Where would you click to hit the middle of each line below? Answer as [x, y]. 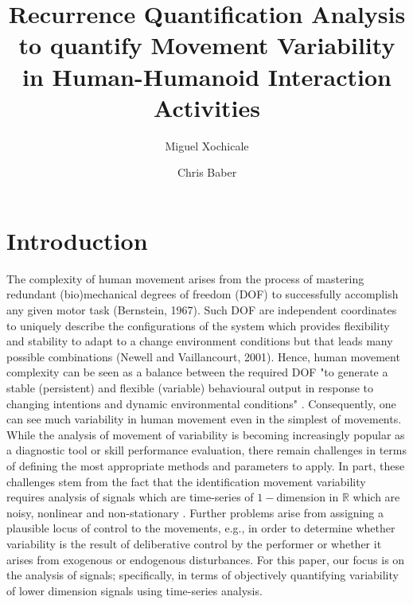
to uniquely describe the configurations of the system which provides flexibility [198, 325]
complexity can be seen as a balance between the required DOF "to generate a [197, 372]
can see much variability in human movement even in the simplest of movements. [204, 419]
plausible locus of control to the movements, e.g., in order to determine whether [201, 528]
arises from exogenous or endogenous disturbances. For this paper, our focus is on [206, 559]
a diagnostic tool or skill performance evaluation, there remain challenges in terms [206, 450]
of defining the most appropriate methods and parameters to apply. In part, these [206, 465]
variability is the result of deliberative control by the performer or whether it [194, 543]
